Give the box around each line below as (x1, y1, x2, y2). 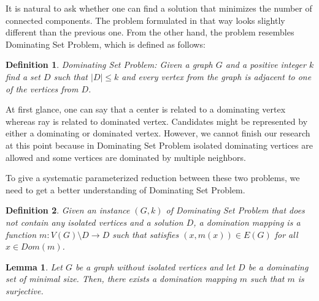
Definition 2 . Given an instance (6, 204, 130, 217)
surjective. (6, 284, 44, 297)
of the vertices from (6, 82, 79, 95)
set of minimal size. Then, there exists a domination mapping (6, 272, 237, 285)
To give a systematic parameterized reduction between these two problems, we (6, 171, 300, 184)
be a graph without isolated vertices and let (75, 260, 236, 273)
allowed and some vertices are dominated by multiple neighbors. (6, 150, 246, 163)
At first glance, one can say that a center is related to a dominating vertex (6, 103, 286, 116)
